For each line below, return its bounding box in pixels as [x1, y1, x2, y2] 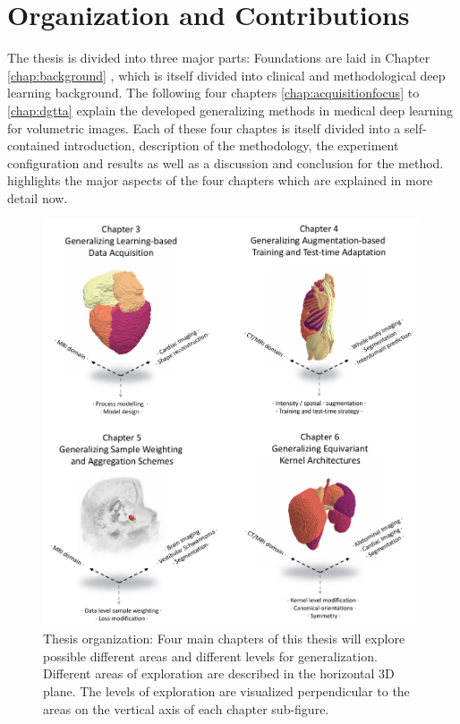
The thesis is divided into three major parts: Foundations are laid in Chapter [7, 48, 430, 67]
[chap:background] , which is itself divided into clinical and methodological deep [7, 65, 446, 84]
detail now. [7, 188, 68, 207]
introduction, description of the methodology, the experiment [64, 136, 399, 155]
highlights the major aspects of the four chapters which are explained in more [7, 171, 433, 190]
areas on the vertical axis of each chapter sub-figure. [43, 699, 329, 718]
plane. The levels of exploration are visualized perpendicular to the [43, 682, 410, 701]
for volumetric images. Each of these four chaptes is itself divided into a [7, 118, 401, 137]
